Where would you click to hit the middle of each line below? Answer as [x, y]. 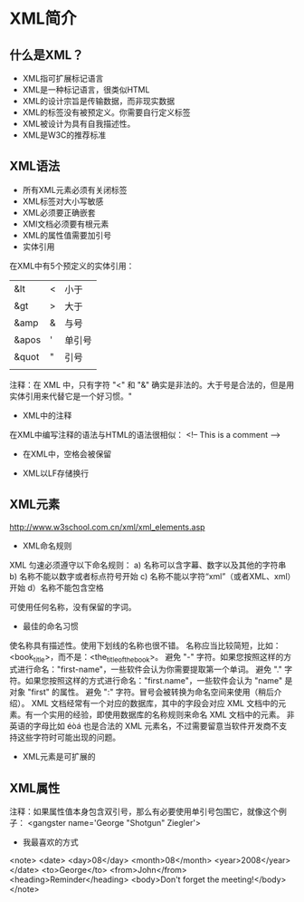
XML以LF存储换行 [56, 473]
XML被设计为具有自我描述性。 [79, 124]
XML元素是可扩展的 [59, 757]
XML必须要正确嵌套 [59, 212]
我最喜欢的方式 [50, 842]
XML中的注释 [47, 415]
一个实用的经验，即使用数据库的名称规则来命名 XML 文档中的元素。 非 [164, 715]
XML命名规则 [47, 546]
